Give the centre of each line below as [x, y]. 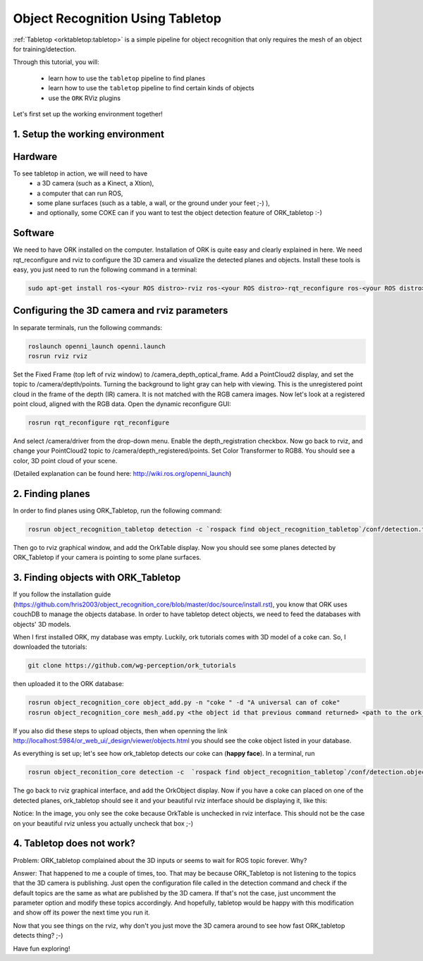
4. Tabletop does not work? [74, 844]
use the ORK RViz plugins [85, 98]
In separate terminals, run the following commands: [87, 327]
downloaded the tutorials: [50, 647]
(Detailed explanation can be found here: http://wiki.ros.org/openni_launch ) [122, 474]
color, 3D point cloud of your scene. [65, 460]
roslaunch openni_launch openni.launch [97, 346]
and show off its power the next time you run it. [82, 912]
